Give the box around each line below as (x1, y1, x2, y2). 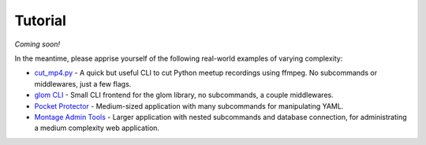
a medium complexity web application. (34, 123, 160, 133)
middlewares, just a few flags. (34, 79, 132, 88)
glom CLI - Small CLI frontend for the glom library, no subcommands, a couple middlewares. (34, 91, 334, 100)
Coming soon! (14, 39, 61, 49)
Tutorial (14, 12, 67, 29)
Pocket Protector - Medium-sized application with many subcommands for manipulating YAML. (34, 101, 344, 110)
